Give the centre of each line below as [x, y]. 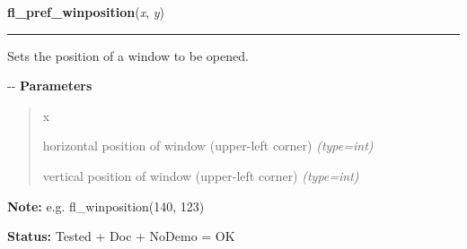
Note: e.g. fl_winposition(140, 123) [106, 206]
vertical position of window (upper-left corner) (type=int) [201, 175]
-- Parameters [50, 86]
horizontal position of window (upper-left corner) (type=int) [208, 146]
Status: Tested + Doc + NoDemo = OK [121, 236]
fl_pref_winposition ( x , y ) [86, 12]
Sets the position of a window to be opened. [128, 55]
